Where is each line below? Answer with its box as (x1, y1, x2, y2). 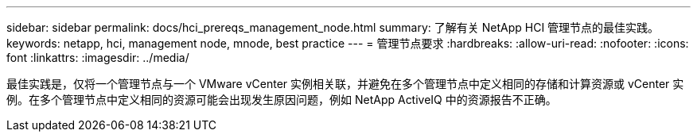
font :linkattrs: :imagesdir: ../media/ (6, 51, 189, 64)
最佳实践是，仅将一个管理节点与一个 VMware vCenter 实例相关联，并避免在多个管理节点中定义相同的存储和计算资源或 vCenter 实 (6, 77, 684, 90)
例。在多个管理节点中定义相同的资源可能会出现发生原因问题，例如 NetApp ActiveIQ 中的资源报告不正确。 (6, 93, 557, 106)
